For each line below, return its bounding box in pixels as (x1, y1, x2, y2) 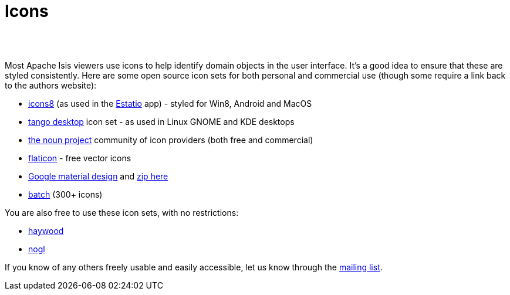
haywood (28, 225, 64, 236)
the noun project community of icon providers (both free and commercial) (28, 134, 313, 145)
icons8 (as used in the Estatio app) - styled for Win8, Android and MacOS (28, 98, 312, 108)
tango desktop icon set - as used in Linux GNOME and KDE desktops (28, 116, 295, 127)
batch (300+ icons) (28, 189, 103, 199)
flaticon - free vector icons (28, 152, 131, 163)
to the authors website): (5, 80, 97, 90)
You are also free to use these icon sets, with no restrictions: (5, 207, 239, 218)
